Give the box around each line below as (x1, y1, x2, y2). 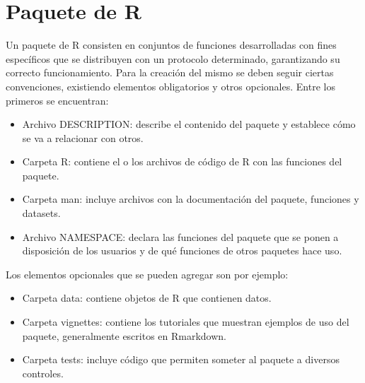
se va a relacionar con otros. (22, 130, 144, 145)
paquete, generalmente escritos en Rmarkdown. (22, 328, 227, 343)
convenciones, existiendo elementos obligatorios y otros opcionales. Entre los (6, 78, 335, 93)
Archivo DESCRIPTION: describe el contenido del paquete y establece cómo (22, 117, 356, 131)
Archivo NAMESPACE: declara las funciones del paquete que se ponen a (22, 229, 339, 244)
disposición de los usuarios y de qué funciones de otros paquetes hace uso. (22, 243, 342, 258)
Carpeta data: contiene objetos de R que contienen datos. (22, 290, 272, 305)
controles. (22, 365, 64, 380)
